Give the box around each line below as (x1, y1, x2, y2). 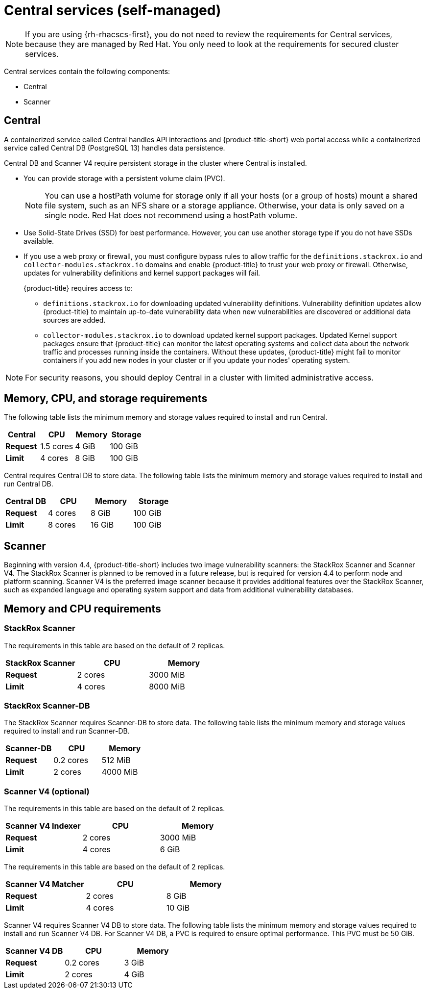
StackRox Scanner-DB (4, 700, 90, 711)
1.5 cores (40, 441, 73, 452)
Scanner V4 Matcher (5, 879, 84, 889)
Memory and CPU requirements (4, 602, 161, 615)
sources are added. (43, 315, 106, 324)
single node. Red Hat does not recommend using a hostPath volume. (45, 210, 298, 220)
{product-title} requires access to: (24, 283, 133, 292)
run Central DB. (4, 480, 53, 488)
